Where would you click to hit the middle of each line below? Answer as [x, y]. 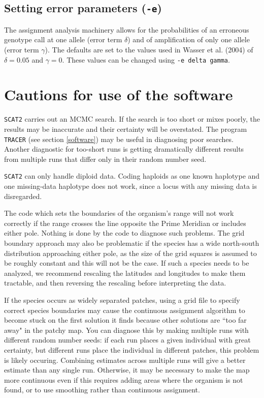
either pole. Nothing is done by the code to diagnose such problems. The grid [124, 233]
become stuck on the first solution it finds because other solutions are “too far [125, 320]
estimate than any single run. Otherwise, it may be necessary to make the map [127, 370]
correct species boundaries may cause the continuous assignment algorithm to [125, 310]
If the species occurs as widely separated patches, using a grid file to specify [122, 300]
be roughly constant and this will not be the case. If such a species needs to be [127, 263]
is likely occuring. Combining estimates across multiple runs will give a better [125, 360]
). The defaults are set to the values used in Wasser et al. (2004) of [149, 49]
